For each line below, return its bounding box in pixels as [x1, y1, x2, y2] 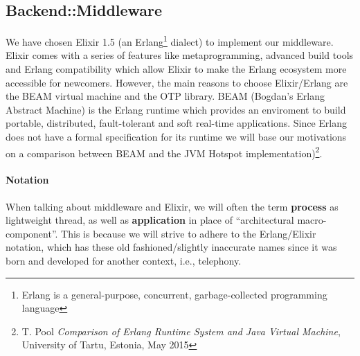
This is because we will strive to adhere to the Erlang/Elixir [61, 226, 316, 240]
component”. [6, 226, 58, 240]
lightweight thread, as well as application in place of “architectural [6, 213, 294, 227]
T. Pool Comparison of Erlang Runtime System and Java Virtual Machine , [21, 323, 341, 338]
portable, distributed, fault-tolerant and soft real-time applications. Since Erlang [6, 116, 348, 130]
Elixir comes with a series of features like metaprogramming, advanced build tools [6, 48, 354, 62]
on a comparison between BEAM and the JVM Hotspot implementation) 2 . [6, 143, 323, 160]
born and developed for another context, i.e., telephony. [6, 253, 242, 268]
